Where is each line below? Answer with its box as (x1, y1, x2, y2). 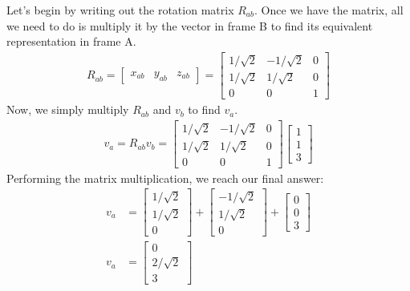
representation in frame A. (6, 33, 136, 50)
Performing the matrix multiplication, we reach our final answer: (6, 169, 324, 186)
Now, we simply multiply (6, 101, 129, 118)
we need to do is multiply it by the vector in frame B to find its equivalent (6, 17, 373, 34)
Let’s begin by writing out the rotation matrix (6, 2, 234, 18)
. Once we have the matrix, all (254, 2, 404, 18)
